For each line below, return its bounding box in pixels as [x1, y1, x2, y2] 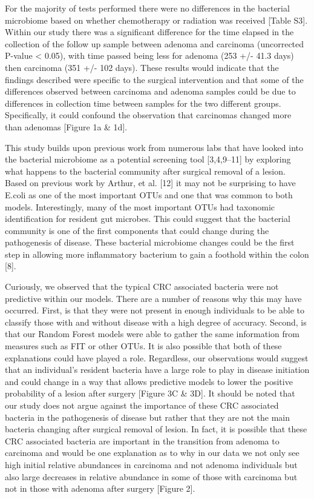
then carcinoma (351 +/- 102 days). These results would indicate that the [5, 61, 279, 73]
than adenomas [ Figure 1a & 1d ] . [5, 120, 128, 133]
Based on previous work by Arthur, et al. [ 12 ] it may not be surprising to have [5, 176, 296, 189]
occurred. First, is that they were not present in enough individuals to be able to [5, 304, 304, 316]
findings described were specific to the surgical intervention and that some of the [5, 73, 304, 85]
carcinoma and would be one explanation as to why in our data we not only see [5, 446, 299, 459]
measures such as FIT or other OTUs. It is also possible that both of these [5, 340, 282, 352]
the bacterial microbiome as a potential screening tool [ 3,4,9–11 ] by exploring [5, 153, 291, 166]
